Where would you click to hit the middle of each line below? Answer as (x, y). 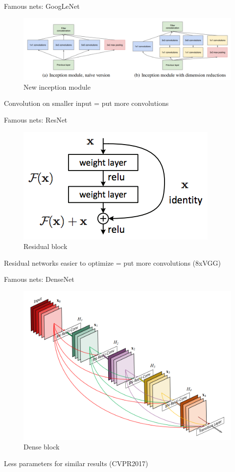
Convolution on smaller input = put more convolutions (86, 103)
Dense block (42, 447)
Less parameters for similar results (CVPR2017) (76, 463)
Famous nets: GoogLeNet (42, 6)
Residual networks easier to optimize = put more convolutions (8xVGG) (112, 262)
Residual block (46, 246)
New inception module (57, 87)
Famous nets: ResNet (36, 120)
